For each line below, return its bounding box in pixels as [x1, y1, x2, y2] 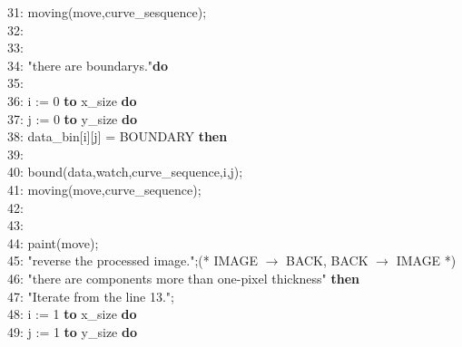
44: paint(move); [7, 233, 99, 252]
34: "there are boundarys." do [7, 55, 169, 74]
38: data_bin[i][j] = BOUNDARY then [7, 127, 228, 146]
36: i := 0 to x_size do [7, 91, 137, 110]
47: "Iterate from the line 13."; [7, 286, 174, 305]
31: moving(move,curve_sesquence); [7, 3, 207, 21]
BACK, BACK [285, 251, 369, 270]
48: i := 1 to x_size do [7, 304, 137, 323]
